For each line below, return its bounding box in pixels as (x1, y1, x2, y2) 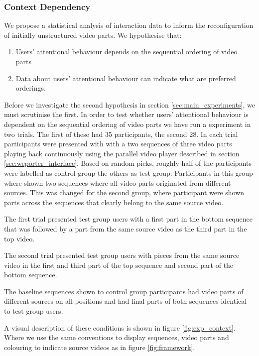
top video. (4, 233, 35, 243)
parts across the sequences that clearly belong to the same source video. (4, 197, 224, 207)
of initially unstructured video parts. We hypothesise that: (4, 29, 182, 40)
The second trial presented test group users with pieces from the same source (4, 250, 240, 260)
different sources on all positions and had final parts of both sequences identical (4, 296, 247, 306)
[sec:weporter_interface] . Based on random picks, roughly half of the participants (4, 158, 252, 168)
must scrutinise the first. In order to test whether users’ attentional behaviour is (4, 109, 249, 119)
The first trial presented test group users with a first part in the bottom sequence (4, 214, 253, 224)
